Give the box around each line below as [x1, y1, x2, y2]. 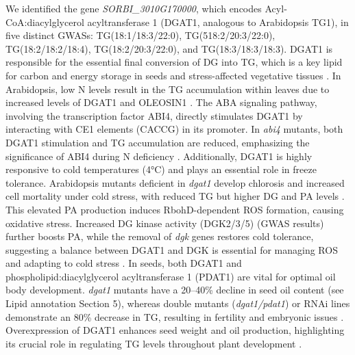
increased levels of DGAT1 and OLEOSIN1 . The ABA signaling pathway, [5, 95, 317, 109]
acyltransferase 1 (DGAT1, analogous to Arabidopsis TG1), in [87, 14, 349, 29]
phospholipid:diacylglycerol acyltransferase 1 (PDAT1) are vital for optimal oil [5, 269, 336, 283]
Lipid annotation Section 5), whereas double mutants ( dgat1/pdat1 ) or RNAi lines [5, 296, 350, 311]
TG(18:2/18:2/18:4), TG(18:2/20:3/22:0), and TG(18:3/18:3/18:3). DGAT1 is [5, 41, 333, 55]
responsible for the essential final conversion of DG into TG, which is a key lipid [5, 55, 343, 69]
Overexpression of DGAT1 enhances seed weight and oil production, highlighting [5, 323, 345, 337]
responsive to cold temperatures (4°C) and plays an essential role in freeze [5, 162, 317, 176]
